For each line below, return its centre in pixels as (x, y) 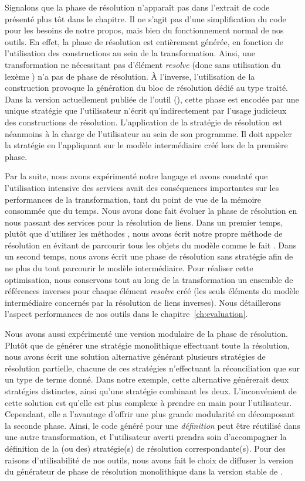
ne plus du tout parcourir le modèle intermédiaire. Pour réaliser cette (129, 268)
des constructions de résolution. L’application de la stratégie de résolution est (144, 122)
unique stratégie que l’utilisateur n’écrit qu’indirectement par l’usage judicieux (146, 110)
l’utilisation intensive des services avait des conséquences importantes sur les (142, 187)
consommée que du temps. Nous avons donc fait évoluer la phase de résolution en (151, 211)
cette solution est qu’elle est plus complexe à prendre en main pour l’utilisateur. (148, 402)
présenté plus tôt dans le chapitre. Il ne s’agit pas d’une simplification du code (145, 18)
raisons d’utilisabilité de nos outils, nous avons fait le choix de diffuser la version (149, 460)
